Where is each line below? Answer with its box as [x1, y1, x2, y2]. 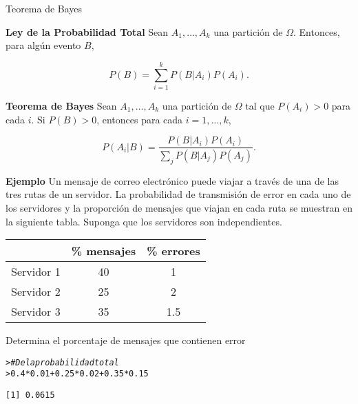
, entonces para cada [96, 112, 183, 126]
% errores [147, 243, 200, 259]
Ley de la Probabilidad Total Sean [6, 24, 169, 39]
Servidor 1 [11, 263, 61, 280]
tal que [245, 98, 275, 112]
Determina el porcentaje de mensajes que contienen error [6, 333, 246, 347]
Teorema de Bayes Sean [6, 98, 117, 112]
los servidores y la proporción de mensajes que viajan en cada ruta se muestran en [6, 200, 352, 214]
